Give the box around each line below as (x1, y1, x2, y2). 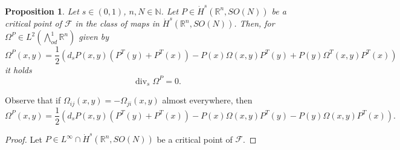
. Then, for (234, 17, 275, 30)
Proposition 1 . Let (5, 4, 79, 17)
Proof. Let (5, 132, 42, 145)
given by (79, 30, 109, 43)
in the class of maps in (75, 17, 160, 30)
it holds (5, 63, 32, 76)
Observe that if (5, 94, 61, 106)
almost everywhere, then (162, 94, 253, 106)
